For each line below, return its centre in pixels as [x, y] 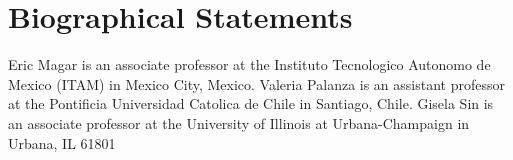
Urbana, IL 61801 [62, 142]
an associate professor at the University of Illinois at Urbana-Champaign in [239, 122]
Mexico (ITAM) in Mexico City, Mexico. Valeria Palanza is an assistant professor [256, 83]
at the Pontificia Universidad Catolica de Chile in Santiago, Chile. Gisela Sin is [251, 103]
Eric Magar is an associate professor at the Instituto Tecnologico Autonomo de [249, 64]
